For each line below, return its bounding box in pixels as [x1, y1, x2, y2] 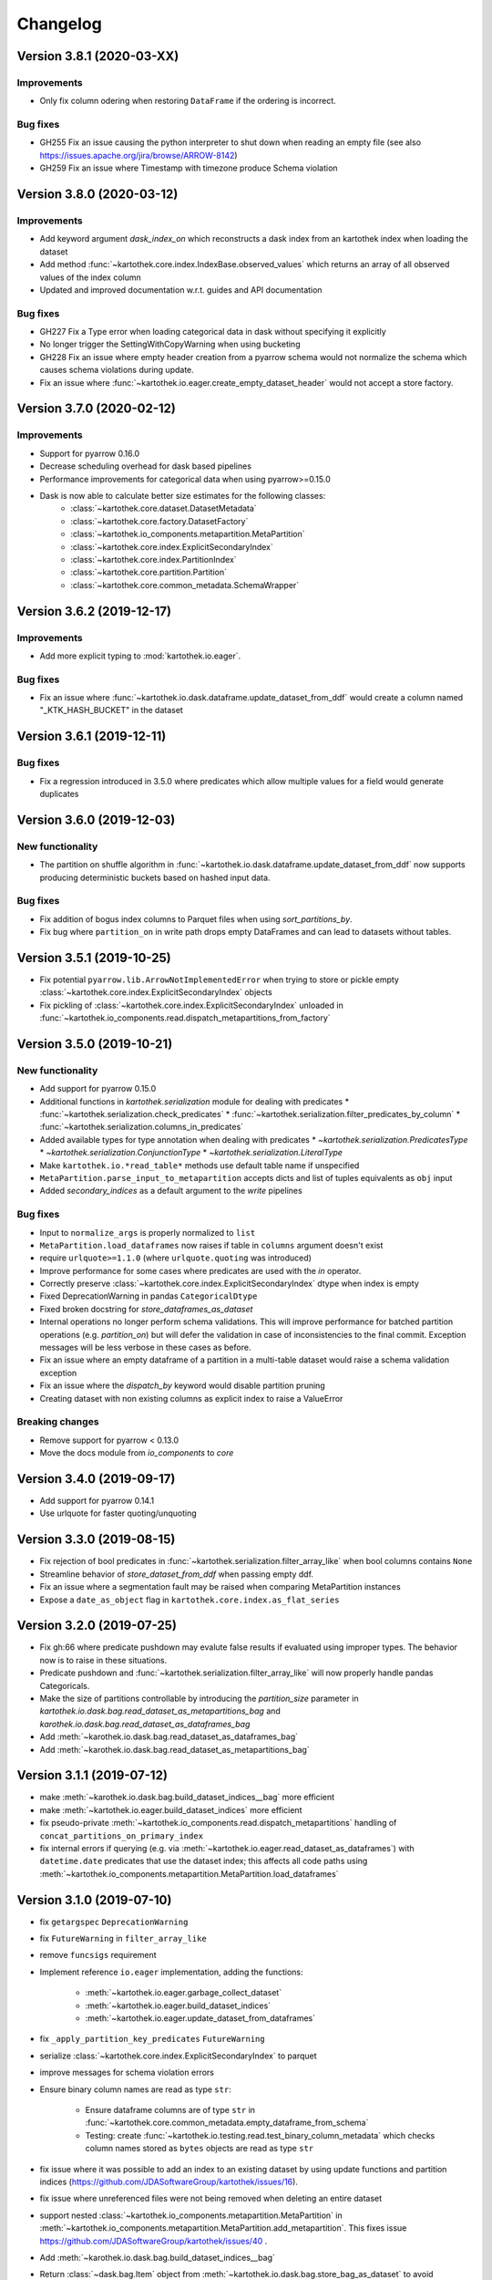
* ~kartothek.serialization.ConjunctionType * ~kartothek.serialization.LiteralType [39, 1147, 343, 1158]
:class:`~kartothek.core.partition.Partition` [70, 566, 228, 578]
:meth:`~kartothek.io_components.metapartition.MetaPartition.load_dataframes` [39, 1868, 339, 1879]
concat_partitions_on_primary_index [39, 1830, 204, 1841]
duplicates [39, 788, 79, 799]
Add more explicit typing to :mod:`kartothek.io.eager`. [39, 650, 241, 661]
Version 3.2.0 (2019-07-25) [16, 1618, 178, 1633]
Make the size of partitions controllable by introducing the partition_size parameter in [39, 1693, 359, 1704]
